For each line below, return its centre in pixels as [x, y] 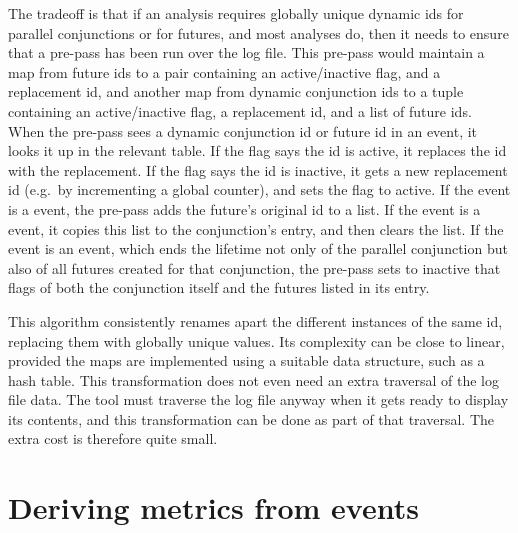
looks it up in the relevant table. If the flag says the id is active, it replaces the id [257, 150]
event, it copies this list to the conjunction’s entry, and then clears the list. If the [256, 228]
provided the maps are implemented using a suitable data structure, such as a [246, 360]
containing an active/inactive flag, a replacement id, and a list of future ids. [240, 110]
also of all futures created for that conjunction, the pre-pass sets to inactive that [254, 267]
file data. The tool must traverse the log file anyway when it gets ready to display [258, 399]
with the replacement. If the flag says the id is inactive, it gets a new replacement [258, 169]
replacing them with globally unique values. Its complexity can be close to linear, [256, 340]
